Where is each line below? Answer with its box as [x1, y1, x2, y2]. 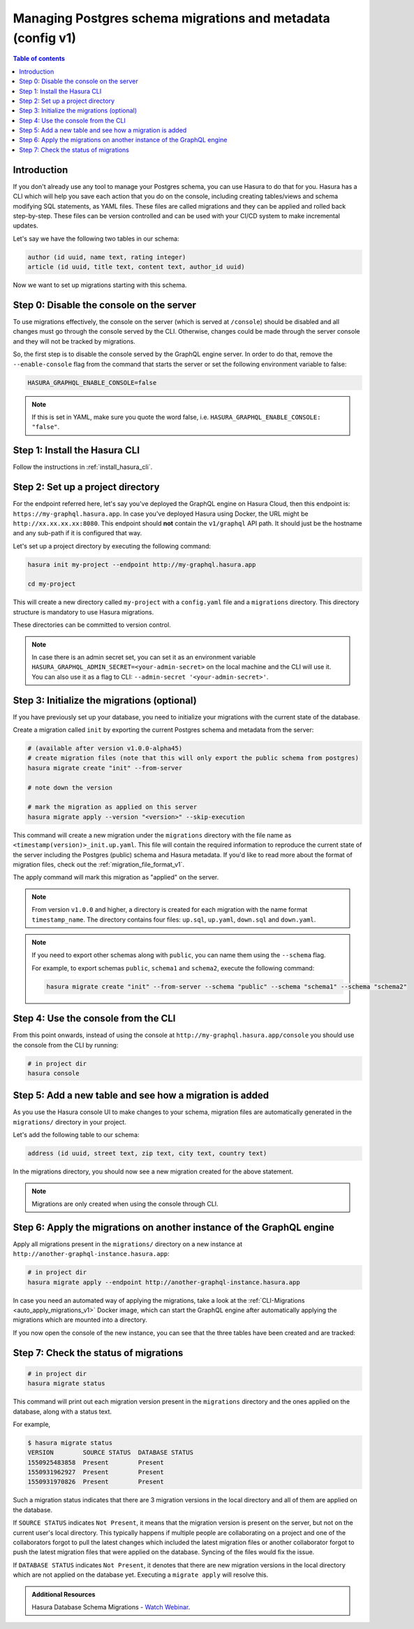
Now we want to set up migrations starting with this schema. [13, 281, 187, 290]
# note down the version [27, 784, 113, 791]
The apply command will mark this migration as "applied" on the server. [13, 873, 219, 882]
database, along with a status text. [13, 1407, 112, 1416]
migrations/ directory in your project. [13, 1117, 127, 1126]
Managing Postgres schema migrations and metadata [13, 10, 331, 26]
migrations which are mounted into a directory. [13, 1316, 148, 1324]
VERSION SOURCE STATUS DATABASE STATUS [27, 1448, 193, 1457]
